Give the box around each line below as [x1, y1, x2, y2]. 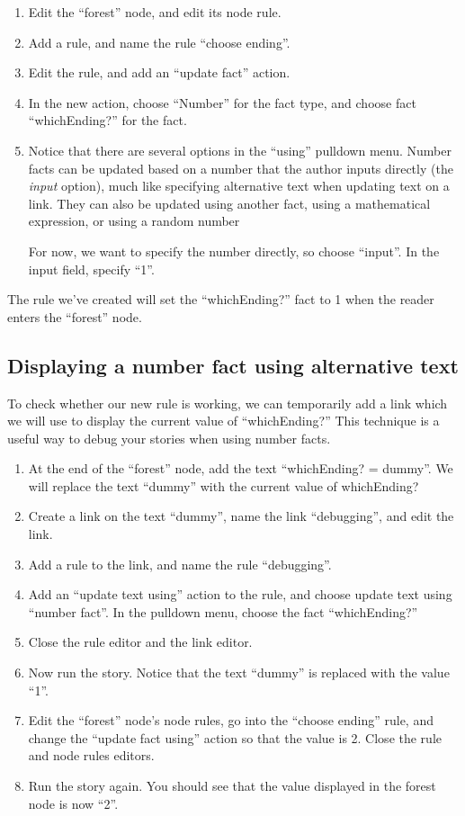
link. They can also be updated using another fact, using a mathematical [28, 193, 431, 212]
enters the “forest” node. [7, 307, 142, 326]
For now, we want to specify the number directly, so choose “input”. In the [28, 241, 440, 260]
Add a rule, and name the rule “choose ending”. [28, 32, 291, 51]
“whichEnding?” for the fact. [28, 111, 187, 130]
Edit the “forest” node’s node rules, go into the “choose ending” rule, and [28, 711, 434, 730]
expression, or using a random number [28, 211, 240, 230]
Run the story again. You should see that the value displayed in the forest [28, 776, 436, 795]
